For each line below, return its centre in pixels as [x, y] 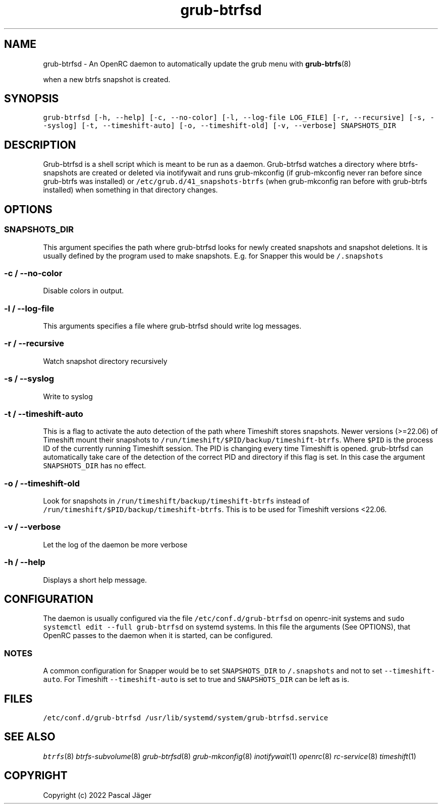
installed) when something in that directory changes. [130, 190]
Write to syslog [68, 396]
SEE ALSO [30, 737]
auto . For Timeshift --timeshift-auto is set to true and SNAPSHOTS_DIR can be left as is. [196, 679]
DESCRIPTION [40, 145]
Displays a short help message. [95, 580]
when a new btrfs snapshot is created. [107, 79]
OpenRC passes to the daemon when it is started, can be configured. [158, 636]
